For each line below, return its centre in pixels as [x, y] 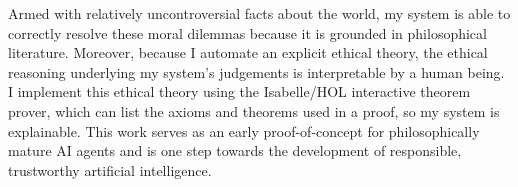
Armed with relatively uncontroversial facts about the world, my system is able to [259, 13]
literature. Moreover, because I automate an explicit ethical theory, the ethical [248, 52]
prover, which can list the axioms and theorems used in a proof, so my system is [254, 110]
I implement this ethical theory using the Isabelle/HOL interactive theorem [239, 91]
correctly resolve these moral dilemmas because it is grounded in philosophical [247, 32]
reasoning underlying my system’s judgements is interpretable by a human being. [256, 71]
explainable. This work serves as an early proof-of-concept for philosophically [244, 130]
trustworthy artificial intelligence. [110, 169]
